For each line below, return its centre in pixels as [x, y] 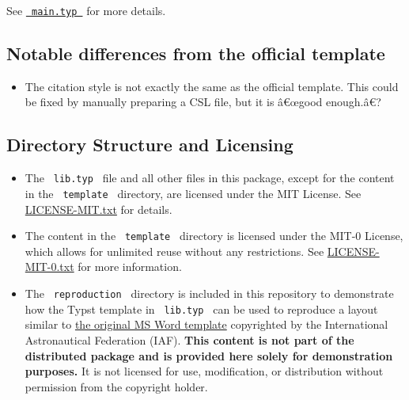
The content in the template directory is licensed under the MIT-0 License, [214, 236]
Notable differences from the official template [196, 53]
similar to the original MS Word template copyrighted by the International [206, 324]
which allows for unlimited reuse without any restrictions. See [174, 251]
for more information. [130, 267]
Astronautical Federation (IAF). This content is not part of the [189, 339]
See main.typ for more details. [86, 10]
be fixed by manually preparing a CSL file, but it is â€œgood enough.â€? [203, 102]
